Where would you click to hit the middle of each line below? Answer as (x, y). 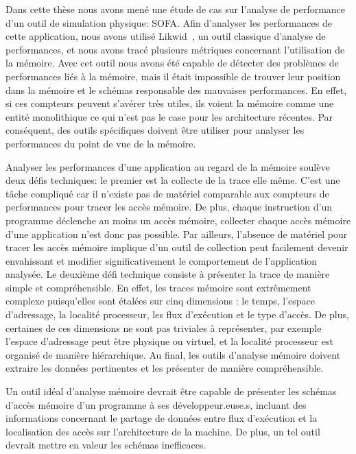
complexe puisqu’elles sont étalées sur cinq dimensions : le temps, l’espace (160, 301)
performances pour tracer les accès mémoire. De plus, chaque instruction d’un (169, 207)
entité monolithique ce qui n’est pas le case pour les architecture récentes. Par (169, 116)
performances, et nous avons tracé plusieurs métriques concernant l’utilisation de (175, 49)
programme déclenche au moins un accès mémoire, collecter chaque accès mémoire (178, 220)
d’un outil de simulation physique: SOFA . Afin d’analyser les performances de (169, 22)
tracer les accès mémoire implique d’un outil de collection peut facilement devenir (177, 247)
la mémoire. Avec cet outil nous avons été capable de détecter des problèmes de (172, 63)
